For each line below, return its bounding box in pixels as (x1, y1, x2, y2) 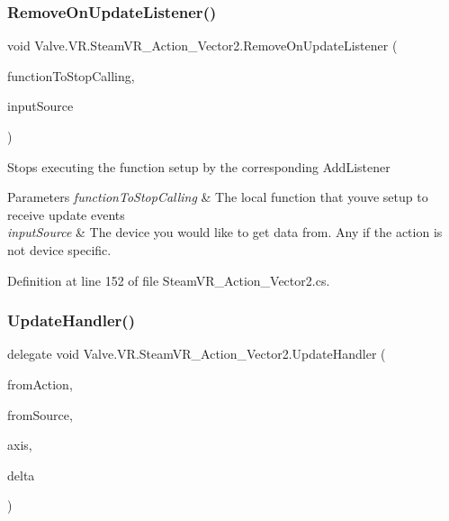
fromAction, (7, 374, 73, 393)
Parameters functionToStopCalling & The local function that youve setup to (7, 187, 428, 206)
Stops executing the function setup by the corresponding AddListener (7, 157, 391, 176)
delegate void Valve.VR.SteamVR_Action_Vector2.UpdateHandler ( (7, 344, 386, 363)
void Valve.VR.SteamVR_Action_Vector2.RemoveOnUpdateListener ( (7, 36, 398, 55)
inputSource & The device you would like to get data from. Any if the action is (7, 223, 443, 242)
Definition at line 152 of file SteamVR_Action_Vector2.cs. (7, 270, 330, 289)
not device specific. (7, 240, 112, 259)
